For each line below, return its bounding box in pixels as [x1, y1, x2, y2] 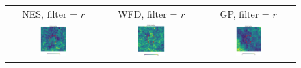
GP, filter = [220, 6, 270, 20]
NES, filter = [22, 6, 78, 20]
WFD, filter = [118, 6, 178, 20]
